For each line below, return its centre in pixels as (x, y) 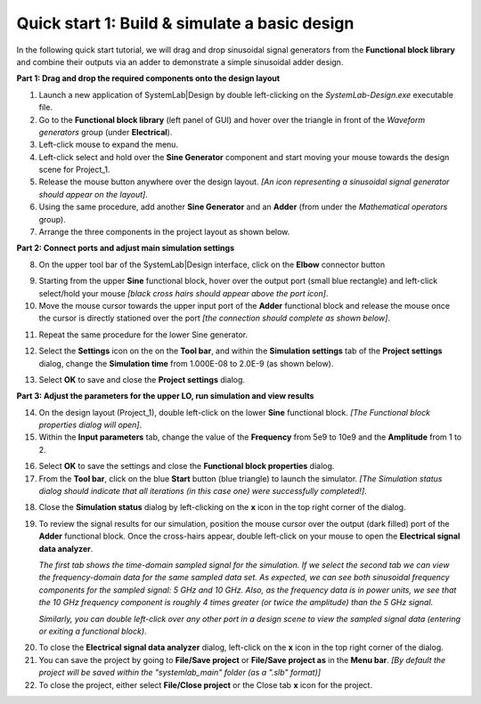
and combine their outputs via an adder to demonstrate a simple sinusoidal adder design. (180, 61)
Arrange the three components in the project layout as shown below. (164, 232)
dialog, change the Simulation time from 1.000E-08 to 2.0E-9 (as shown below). (186, 363)
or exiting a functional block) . (93, 631)
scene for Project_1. (74, 170)
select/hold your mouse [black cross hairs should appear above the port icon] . (183, 293)
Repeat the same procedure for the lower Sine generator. (143, 335)
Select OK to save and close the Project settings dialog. (142, 379)
